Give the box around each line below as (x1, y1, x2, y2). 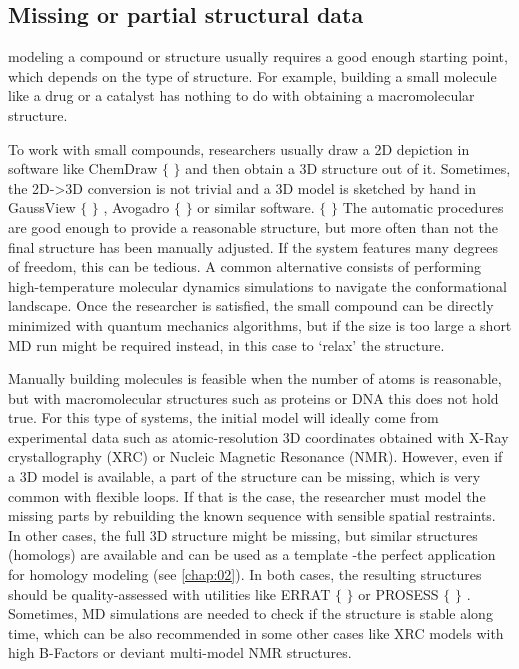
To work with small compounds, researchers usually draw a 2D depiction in (8, 138, 470, 159)
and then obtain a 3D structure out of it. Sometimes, (185, 158, 511, 179)
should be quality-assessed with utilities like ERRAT (8, 583, 331, 604)
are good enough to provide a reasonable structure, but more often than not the (8, 216, 499, 237)
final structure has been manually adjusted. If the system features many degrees (8, 236, 498, 257)
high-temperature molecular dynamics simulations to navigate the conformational (8, 275, 507, 296)
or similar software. (197, 197, 315, 218)
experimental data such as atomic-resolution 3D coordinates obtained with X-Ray (8, 426, 509, 447)
